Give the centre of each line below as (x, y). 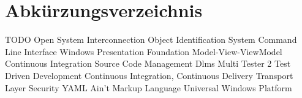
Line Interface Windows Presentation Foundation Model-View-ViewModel (144, 51)
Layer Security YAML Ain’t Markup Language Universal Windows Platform (149, 87)
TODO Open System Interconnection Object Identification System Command (151, 40)
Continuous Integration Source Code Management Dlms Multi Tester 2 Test (148, 63)
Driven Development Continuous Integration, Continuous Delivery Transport (149, 75)
